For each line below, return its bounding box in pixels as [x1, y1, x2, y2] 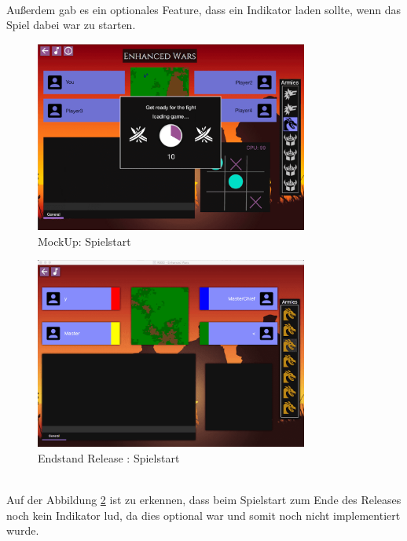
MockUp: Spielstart [38, 232, 131, 249]
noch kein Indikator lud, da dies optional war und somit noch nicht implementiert [6, 506, 401, 523]
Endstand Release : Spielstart [38, 449, 180, 466]
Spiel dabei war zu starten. [6, 16, 136, 33]
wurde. [6, 522, 39, 539]
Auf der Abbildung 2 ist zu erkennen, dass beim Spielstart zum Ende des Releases [6, 491, 401, 507]
